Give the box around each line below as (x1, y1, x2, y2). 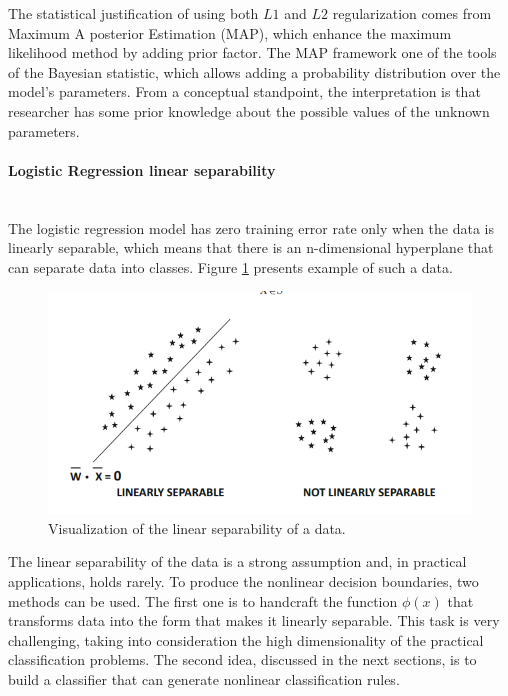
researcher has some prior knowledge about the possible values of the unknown (8, 100, 490, 121)
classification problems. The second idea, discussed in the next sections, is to (8, 649, 477, 670)
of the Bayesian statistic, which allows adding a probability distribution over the (8, 61, 501, 82)
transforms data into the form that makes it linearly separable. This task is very (8, 610, 500, 631)
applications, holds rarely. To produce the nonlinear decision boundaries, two (8, 570, 479, 591)
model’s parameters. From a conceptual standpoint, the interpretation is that (8, 81, 481, 102)
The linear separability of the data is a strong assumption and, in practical (8, 551, 467, 572)
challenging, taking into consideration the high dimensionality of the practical (8, 629, 484, 650)
